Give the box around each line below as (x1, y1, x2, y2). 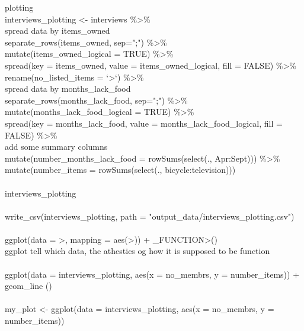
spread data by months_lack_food (5, 82, 131, 95)
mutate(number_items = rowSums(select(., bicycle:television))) (5, 163, 236, 176)
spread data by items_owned (5, 24, 110, 37)
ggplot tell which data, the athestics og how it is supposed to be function (5, 245, 270, 257)
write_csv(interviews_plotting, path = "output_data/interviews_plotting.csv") (5, 210, 295, 222)
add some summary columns (5, 140, 108, 153)
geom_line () (5, 279, 52, 292)
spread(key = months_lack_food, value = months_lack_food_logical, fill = (5, 117, 283, 129)
